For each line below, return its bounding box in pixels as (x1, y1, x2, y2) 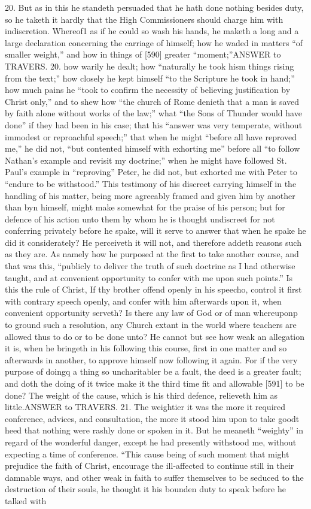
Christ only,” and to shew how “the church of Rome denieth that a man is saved (5, 95, 300, 107)
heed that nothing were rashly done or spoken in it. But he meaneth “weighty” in (5, 424, 304, 436)
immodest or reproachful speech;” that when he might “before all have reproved (5, 130, 297, 143)
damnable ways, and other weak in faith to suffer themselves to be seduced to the (5, 471, 304, 483)
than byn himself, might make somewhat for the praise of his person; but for (5, 201, 285, 213)
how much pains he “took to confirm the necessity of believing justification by (5, 83, 291, 96)
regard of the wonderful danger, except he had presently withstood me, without (5, 435, 297, 448)
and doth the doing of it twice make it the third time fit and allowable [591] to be (5, 377, 304, 389)
